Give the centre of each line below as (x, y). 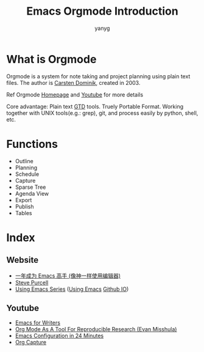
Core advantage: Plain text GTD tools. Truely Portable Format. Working (95, 106)
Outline (24, 161)
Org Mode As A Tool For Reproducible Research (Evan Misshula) (96, 329)
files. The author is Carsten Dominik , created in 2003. (73, 82)
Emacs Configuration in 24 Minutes (59, 336)
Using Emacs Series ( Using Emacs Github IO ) (72, 289)
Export (23, 200)
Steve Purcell (32, 282)
